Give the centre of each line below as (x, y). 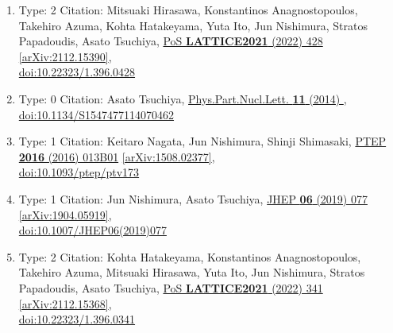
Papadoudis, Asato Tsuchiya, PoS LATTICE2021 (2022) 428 (171, 41)
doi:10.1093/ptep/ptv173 (79, 172)
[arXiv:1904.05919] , (65, 214)
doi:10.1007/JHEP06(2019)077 (92, 230)
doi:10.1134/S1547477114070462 (96, 114)
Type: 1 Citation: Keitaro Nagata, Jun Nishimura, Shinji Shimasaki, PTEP (202, 141)
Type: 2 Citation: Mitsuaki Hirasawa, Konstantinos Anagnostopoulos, (188, 10)
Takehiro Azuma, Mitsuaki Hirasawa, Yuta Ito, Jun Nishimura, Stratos (192, 272)
